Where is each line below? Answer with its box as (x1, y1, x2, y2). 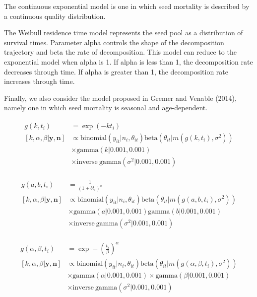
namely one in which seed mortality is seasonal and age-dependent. (4, 102, 208, 113)
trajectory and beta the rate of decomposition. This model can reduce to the (4, 47, 237, 57)
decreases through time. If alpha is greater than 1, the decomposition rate (4, 66, 228, 76)
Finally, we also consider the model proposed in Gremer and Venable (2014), (4, 92, 237, 103)
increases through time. (4, 76, 75, 86)
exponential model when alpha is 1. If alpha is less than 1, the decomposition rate (4, 56, 253, 67)
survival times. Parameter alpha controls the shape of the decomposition (4, 37, 224, 47)
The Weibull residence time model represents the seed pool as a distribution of (4, 27, 243, 38)
